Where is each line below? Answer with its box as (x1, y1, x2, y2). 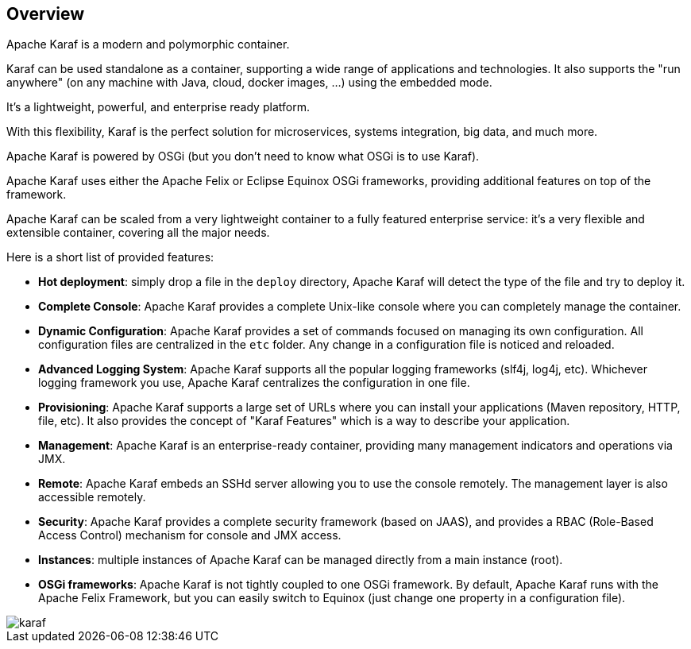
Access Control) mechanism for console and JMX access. (38, 528, 342, 543)
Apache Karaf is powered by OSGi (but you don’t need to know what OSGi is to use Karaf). (6, 149, 480, 164)
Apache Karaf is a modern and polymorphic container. (6, 37, 290, 52)
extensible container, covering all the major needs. (6, 226, 270, 240)
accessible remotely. (38, 490, 146, 504)
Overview (6, 4, 85, 24)
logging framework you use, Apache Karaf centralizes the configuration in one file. (38, 376, 470, 390)
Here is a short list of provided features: (6, 250, 214, 265)
